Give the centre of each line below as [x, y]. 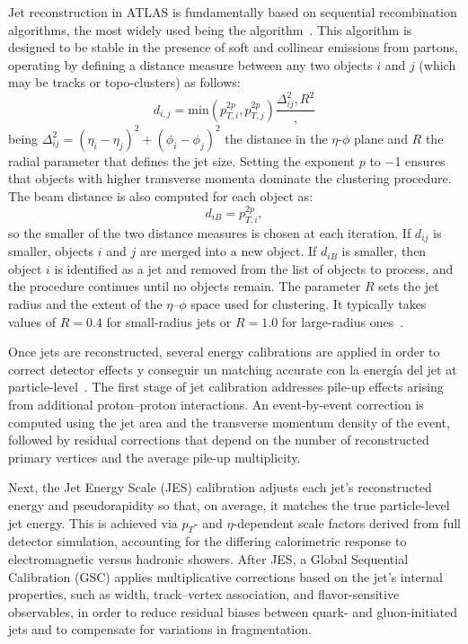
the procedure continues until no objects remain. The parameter [185, 286]
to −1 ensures [407, 160]
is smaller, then [384, 251]
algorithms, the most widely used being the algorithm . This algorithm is [210, 29]
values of [32, 321]
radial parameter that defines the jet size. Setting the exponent [182, 160]
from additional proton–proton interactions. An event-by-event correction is [216, 404]
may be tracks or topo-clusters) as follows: [124, 82]
